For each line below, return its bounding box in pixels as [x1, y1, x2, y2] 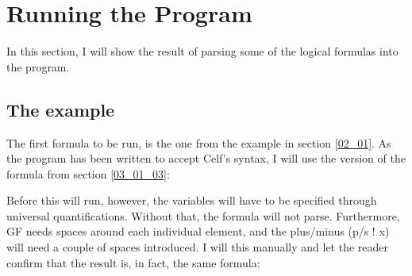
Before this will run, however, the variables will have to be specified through [6, 192, 377, 209]
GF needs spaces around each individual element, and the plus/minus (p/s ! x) [6, 223, 390, 240]
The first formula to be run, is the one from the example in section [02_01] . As [6, 134, 391, 151]
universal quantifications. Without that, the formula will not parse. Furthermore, [6, 207, 400, 224]
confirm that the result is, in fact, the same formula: [6, 254, 260, 270]
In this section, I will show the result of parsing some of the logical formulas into [6, 43, 399, 59]
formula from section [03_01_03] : [6, 165, 170, 182]
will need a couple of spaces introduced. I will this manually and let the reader [6, 239, 389, 255]
